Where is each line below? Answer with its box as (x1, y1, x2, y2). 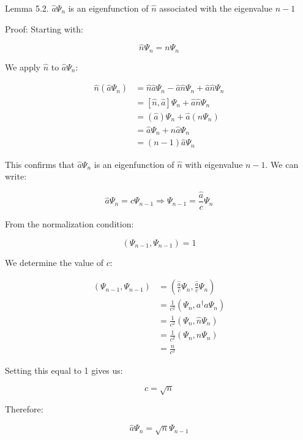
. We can (265, 157, 299, 170)
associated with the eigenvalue (159, 2, 273, 14)
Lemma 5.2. (5, 2, 49, 14)
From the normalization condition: (5, 217, 134, 230)
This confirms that (5, 157, 75, 170)
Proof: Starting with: (5, 22, 83, 35)
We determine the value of (5, 256, 104, 268)
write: (5, 170, 27, 183)
